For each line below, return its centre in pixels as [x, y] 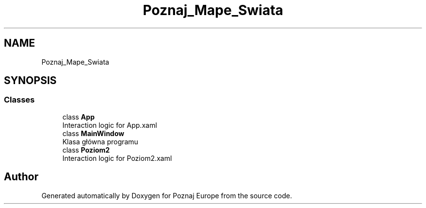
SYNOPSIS [30, 81]
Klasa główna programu [100, 141]
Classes [19, 100]
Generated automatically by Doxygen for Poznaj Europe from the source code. [167, 195]
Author [21, 177]
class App [79, 117]
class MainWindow [93, 133]
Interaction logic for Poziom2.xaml [117, 158]
